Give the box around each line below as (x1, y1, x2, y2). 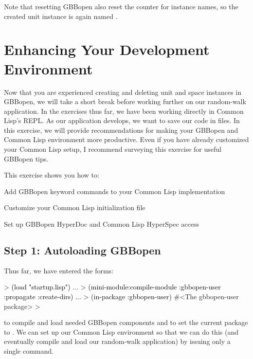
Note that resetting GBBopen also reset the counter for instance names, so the (4, 1, 238, 11)
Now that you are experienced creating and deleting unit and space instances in (4, 87, 242, 97)
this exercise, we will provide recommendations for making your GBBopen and (4, 125, 238, 135)
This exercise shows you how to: (4, 170, 99, 180)
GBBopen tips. (4, 153, 49, 163)
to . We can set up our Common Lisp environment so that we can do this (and (4, 326, 238, 337)
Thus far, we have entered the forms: (4, 265, 114, 275)
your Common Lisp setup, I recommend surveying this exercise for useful (4, 144, 221, 154)
